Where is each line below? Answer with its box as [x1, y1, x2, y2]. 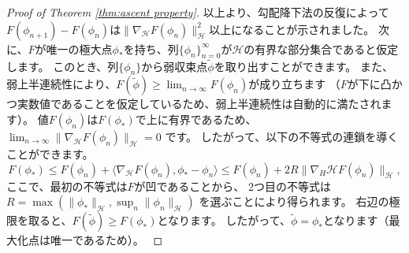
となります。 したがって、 [157, 212, 291, 229]
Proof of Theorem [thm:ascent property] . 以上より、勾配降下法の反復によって [6, 4, 389, 20]
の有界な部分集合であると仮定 [244, 40, 399, 57]
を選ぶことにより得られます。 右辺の [199, 193, 389, 210]
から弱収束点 [141, 58, 208, 74]
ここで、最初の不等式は [6, 177, 128, 194]
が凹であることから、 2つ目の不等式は [134, 177, 331, 194]
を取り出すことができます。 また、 [214, 58, 393, 74]
